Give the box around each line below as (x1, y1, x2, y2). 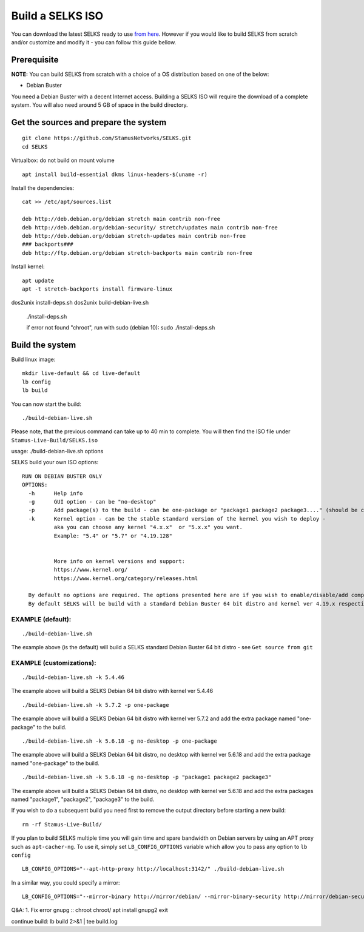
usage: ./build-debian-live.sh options (11, 448, 104, 455)
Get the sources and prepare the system (11, 117, 167, 127)
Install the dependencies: (11, 184, 75, 191)
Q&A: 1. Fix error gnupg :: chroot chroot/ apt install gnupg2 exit (11, 907, 168, 914)
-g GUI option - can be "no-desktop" (28, 498, 157, 505)
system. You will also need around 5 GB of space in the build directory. (11, 101, 188, 109)
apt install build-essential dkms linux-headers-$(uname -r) (22, 171, 207, 178)
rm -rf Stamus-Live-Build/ (22, 821, 103, 828)
